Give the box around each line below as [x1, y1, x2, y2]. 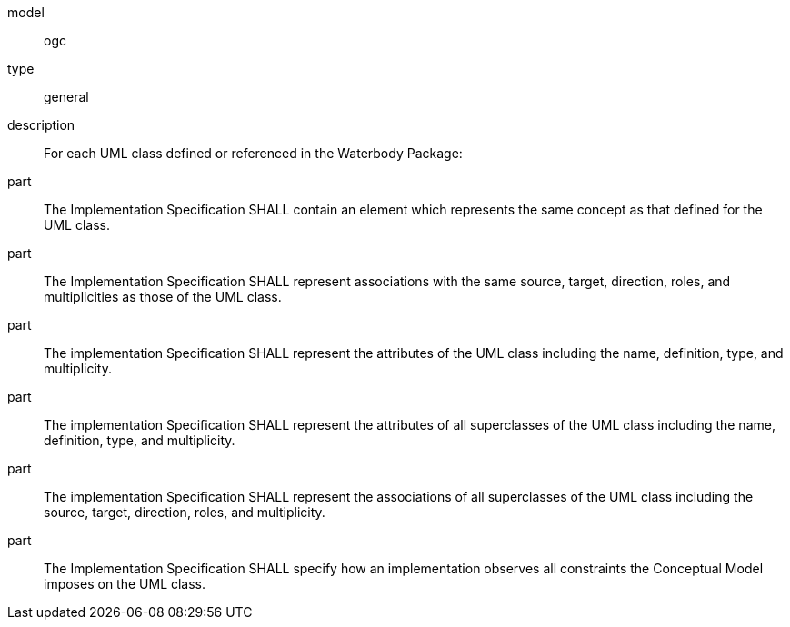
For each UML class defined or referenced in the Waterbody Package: [44, 145, 463, 161]
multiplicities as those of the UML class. [44, 289, 282, 304]
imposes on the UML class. [44, 576, 206, 592]
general [44, 89, 89, 104]
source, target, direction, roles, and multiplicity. [44, 504, 325, 520]
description [7, 117, 75, 133]
